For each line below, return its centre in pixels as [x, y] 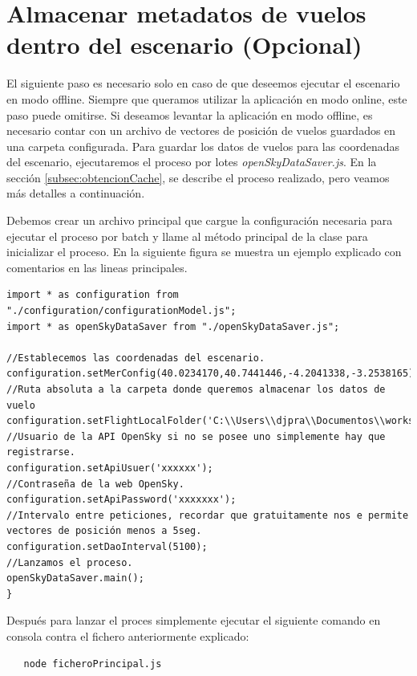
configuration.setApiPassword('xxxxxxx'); [121, 500]
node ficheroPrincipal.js [93, 664]
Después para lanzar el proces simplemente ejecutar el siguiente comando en [194, 620]
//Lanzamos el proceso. [70, 562]
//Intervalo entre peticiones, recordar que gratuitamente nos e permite [208, 515]
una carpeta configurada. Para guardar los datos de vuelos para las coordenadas [203, 146]
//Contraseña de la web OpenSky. [95, 484]
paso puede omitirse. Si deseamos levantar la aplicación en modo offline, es [190, 114]
